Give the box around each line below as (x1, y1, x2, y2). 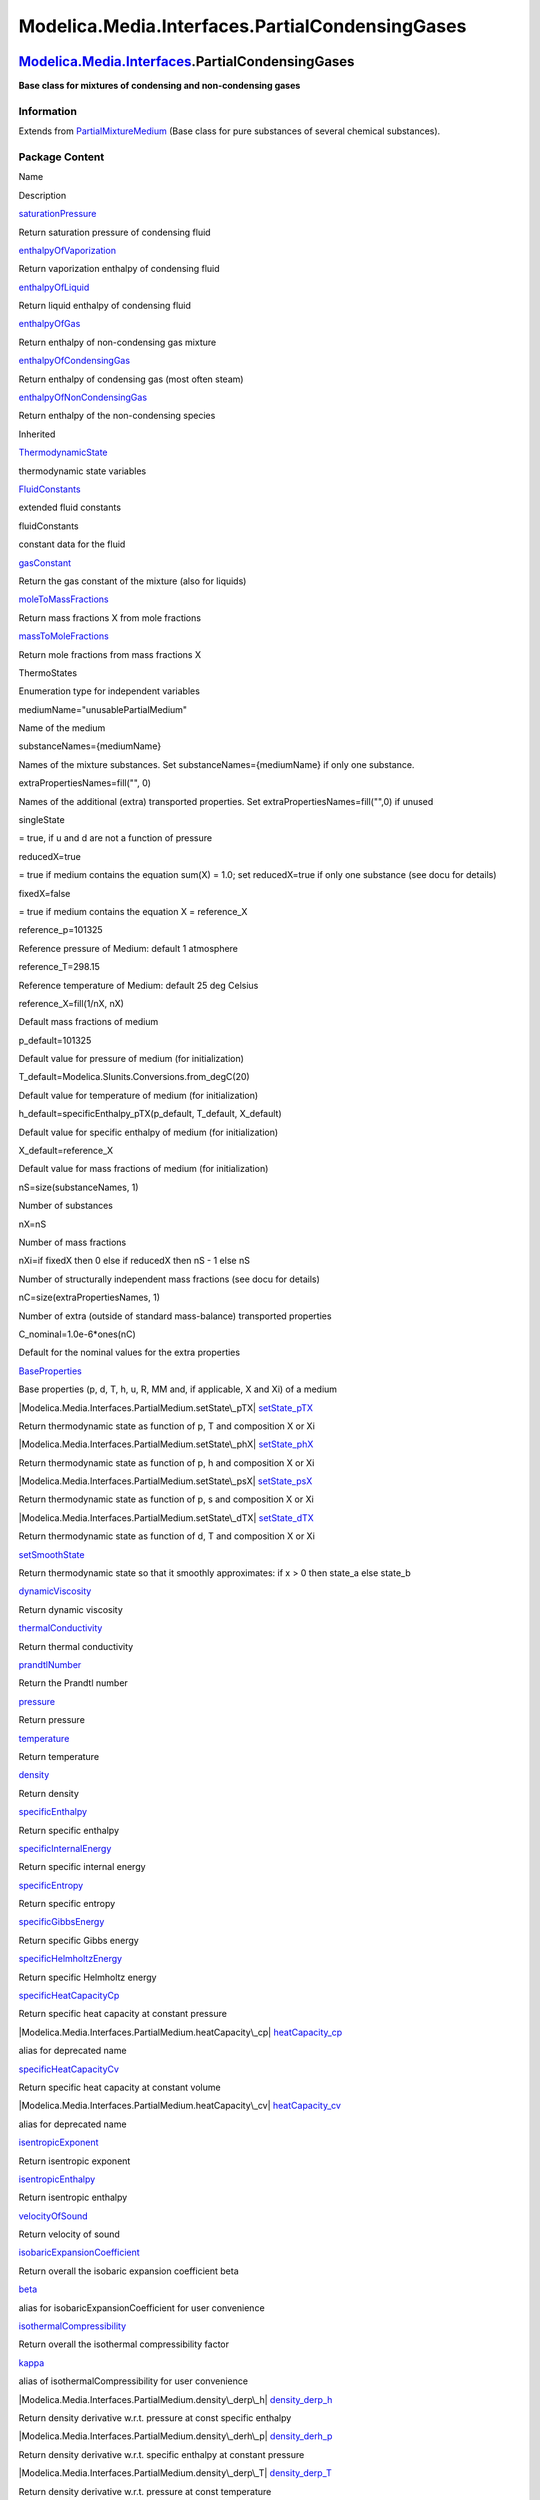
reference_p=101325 (18, 924, 104, 936)
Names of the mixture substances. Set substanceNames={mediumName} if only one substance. (18, 758, 415, 770)
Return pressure (18, 1714, 85, 1726)
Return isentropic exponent (18, 2155, 131, 2167)
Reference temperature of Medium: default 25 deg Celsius (18, 979, 259, 991)
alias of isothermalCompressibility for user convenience (18, 2375, 249, 2387)
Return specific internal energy (18, 1861, 146, 1873)
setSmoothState (18, 1548, 85, 1560)
